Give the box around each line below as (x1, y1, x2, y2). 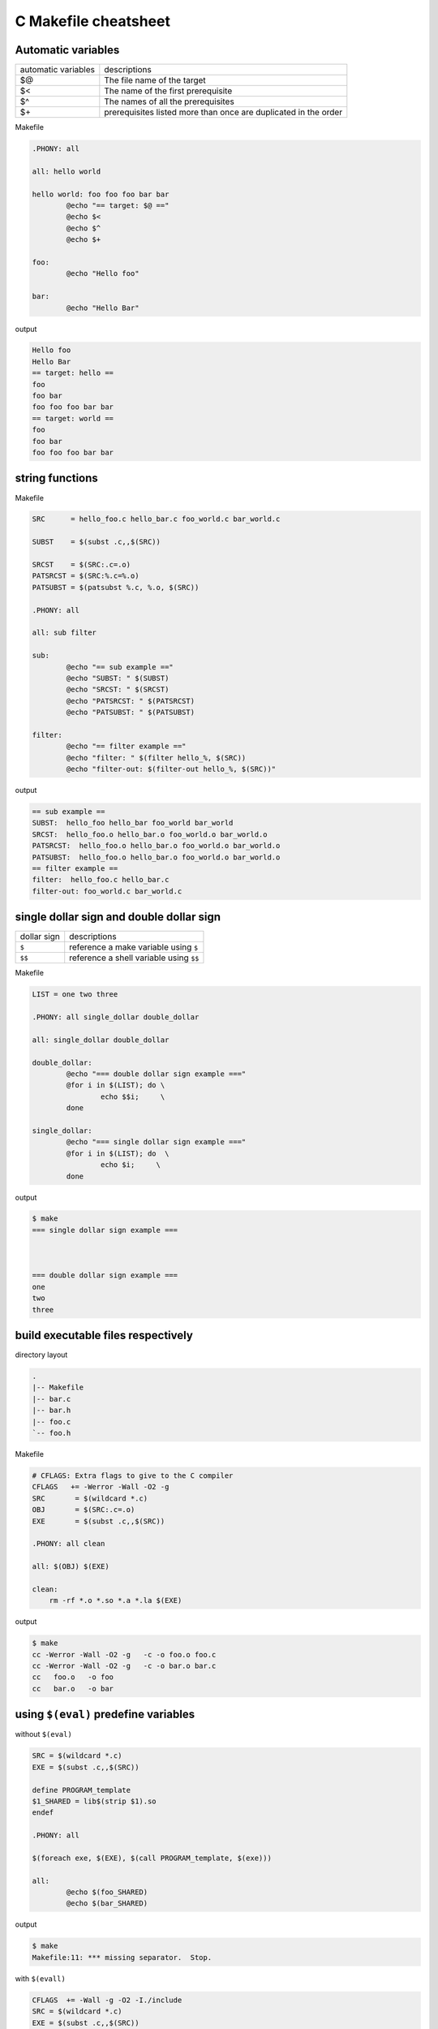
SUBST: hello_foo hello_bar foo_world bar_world (32, 818, 234, 828)
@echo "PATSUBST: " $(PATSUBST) (66, 708, 195, 717)
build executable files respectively (15, 1329, 194, 1342)
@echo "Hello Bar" (66, 303, 140, 312)
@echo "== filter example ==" (66, 742, 187, 751)
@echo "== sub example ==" (66, 662, 174, 671)
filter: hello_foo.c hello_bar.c (32, 875, 170, 885)
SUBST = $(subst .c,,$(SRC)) (32, 537, 161, 547)
